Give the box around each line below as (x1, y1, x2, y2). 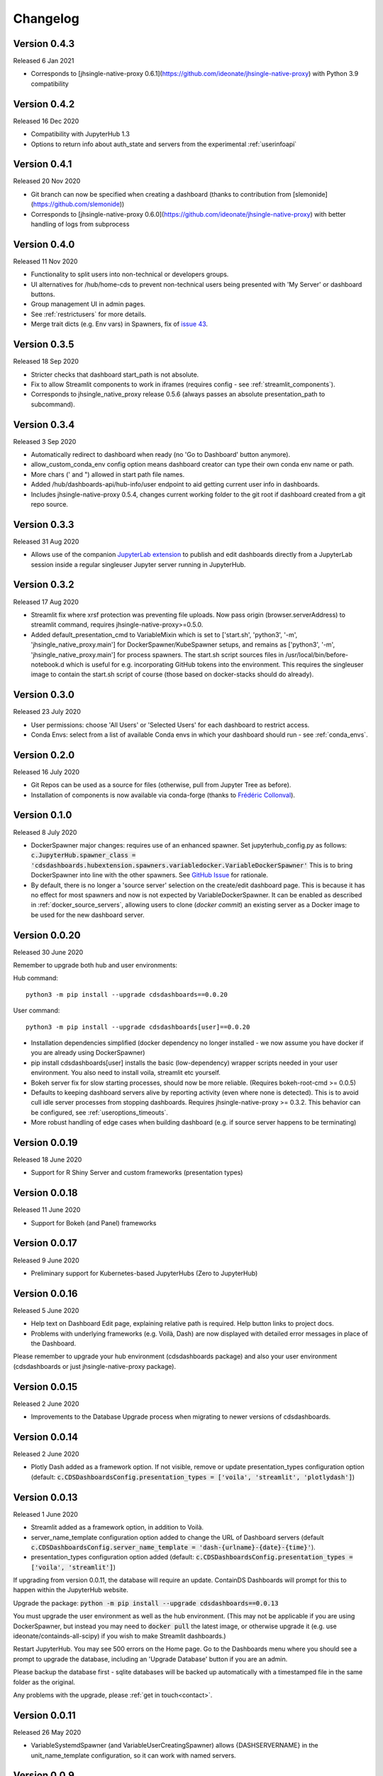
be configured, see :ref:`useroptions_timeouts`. (30, 1108, 168, 1117)
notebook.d (30, 660, 65, 668)
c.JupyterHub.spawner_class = (30, 851, 136, 860)
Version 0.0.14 (13, 1431, 78, 1443)
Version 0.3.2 (13, 579, 74, 591)
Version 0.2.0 (13, 749, 75, 761)
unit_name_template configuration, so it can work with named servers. (30, 1751, 237, 1760)
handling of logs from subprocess (30, 220, 130, 228)
